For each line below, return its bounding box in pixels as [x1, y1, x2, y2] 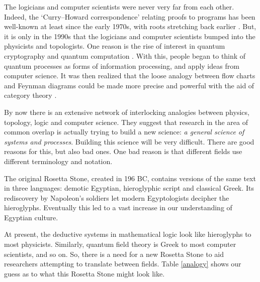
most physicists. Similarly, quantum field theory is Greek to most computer [4, 239, 236, 249]
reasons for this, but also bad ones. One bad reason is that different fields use [4, 146, 242, 157]
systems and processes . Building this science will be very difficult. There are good [4, 136, 254, 147]
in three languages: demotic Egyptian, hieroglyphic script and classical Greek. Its [4, 183, 254, 193]
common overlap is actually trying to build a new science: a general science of [4, 126, 244, 137]
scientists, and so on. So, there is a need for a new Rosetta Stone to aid [4, 248, 224, 259]
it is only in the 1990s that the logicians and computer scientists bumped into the [4, 31, 255, 41]
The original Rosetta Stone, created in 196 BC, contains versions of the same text [4, 173, 256, 183]
